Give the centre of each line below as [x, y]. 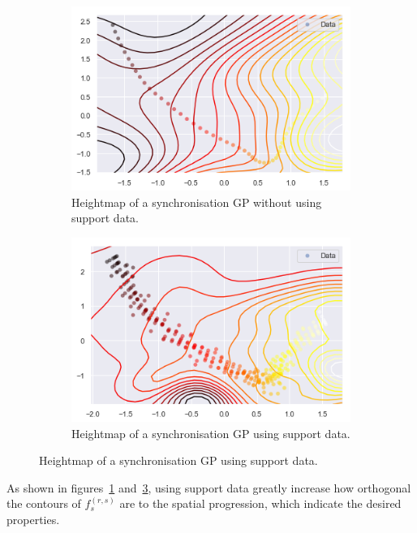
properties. [33, 520]
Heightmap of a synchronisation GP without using [197, 202]
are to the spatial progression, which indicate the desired [260, 503]
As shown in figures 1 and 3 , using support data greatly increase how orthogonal [209, 487]
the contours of [44, 503]
